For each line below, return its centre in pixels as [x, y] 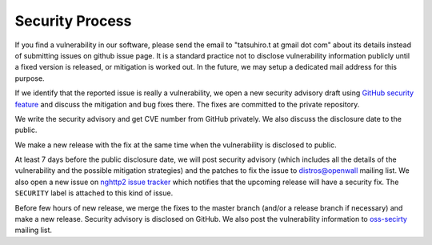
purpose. [30, 78]
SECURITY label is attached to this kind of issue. [94, 193]
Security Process [73, 21]
